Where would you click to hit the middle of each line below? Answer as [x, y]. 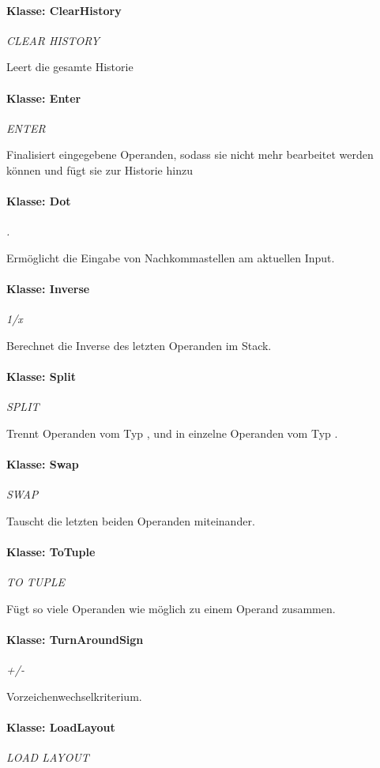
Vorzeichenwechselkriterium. [74, 696]
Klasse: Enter [44, 98]
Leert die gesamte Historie [70, 67]
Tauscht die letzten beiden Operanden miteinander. [131, 520]
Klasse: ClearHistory [64, 10]
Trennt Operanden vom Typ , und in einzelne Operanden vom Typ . [172, 433]
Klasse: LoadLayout [61, 727]
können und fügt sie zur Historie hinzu [100, 169]
